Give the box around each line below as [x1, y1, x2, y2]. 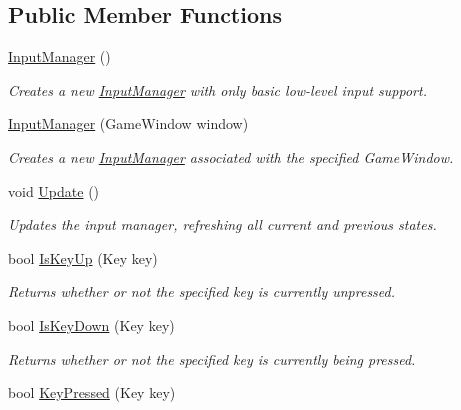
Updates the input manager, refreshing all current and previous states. [8, 214, 437, 235]
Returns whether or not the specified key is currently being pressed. [8, 348, 416, 369]
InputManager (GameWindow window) [8, 113, 249, 134]
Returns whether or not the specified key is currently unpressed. [8, 281, 396, 302]
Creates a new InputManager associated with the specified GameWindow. [8, 146, 454, 167]
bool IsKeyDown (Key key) [8, 314, 175, 335]
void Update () [8, 180, 100, 201]
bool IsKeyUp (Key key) [8, 247, 158, 268]
